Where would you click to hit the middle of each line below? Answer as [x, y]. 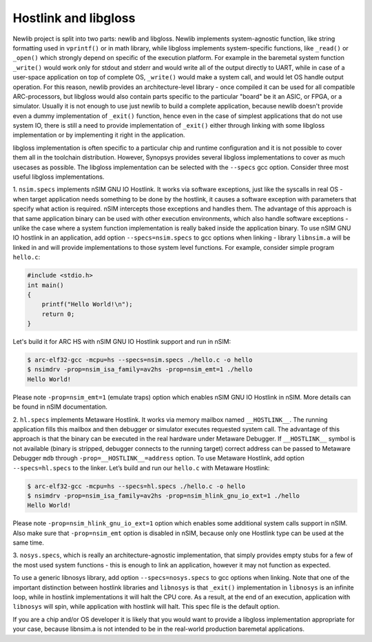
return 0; [58, 314]
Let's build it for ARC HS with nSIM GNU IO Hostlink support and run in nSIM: [122, 342]
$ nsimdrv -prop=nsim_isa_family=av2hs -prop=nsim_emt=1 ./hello [140, 370]
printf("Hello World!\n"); [87, 304]
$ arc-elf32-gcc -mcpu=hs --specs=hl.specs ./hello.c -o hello [136, 486]
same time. [29, 543]
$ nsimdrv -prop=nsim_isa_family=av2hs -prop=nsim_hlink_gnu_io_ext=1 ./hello [163, 496]
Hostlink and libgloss [74, 18]
